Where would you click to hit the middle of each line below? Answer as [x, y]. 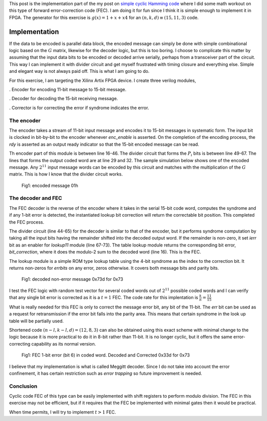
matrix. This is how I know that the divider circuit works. [66, 174]
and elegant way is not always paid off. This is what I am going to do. [79, 71]
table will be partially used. [36, 321]
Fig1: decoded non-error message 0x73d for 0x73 [72, 279]
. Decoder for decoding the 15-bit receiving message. [64, 99]
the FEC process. [27, 222]
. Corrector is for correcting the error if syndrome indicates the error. [79, 108]
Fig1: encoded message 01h [50, 185]
